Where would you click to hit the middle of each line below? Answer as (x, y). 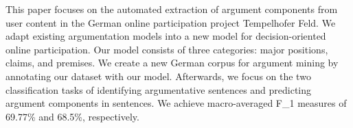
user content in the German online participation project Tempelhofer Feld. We (171, 22)
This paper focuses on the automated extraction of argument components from (172, 9)
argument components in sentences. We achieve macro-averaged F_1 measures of (176, 103)
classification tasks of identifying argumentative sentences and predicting (159, 89)
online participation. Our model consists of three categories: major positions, (167, 49)
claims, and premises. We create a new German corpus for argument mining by (172, 63)
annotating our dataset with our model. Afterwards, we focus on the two (158, 76)
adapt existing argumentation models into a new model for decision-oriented (166, 36)
